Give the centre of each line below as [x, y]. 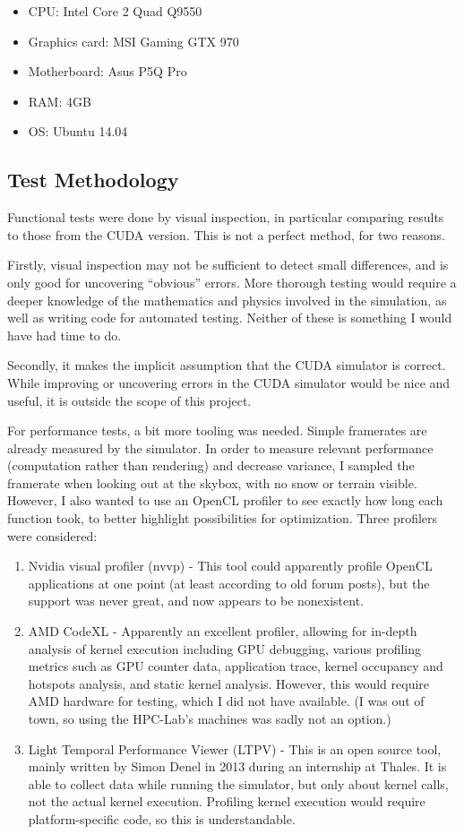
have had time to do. [64, 335]
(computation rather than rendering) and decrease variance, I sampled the [211, 465]
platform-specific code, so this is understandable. [162, 818]
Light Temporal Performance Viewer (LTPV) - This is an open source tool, [235, 748]
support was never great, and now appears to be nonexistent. [196, 601]
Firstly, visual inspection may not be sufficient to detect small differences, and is [228, 265]
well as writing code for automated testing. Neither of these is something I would [230, 318]
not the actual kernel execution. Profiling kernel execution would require [227, 801]
